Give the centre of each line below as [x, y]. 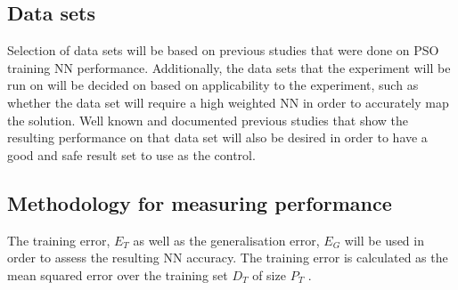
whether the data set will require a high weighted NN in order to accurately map [228, 102]
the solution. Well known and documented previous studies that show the [208, 120]
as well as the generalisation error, [226, 240]
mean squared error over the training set [118, 274]
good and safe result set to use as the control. [131, 154]
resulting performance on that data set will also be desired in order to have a [217, 137]
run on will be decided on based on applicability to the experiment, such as [213, 85]
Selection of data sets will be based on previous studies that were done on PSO [223, 50]
